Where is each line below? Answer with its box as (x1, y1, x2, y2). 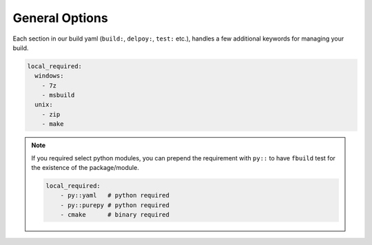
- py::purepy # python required (60, 201, 170, 209)
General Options (12, 10, 108, 25)
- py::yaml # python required (60, 191, 170, 200)
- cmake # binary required (60, 211, 170, 219)
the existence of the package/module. (31, 164, 139, 172)
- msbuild (41, 92, 75, 99)
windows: (34, 72, 64, 80)
